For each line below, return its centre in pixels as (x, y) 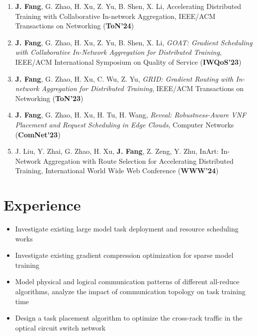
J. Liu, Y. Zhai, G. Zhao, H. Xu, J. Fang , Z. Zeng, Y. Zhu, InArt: (117, 151)
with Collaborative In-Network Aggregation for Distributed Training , (118, 52)
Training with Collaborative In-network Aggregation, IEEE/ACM (115, 16)
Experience (42, 205)
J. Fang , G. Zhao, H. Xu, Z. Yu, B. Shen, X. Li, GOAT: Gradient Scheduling (134, 42)
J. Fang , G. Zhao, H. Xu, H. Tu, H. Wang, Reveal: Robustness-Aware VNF (131, 115)
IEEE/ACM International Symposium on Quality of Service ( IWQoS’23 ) (128, 61)
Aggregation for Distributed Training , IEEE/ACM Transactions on (142, 88)
